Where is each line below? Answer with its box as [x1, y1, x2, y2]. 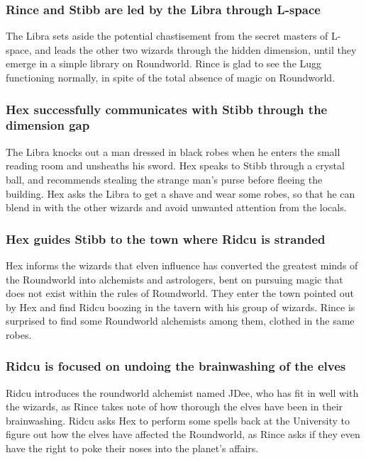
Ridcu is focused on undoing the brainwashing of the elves [6, 357, 346, 375]
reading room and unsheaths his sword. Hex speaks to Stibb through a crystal [6, 158, 345, 173]
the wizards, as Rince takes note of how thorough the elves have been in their [6, 399, 343, 414]
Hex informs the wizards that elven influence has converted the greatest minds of [6, 257, 358, 272]
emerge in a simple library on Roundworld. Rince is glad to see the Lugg [6, 56, 322, 71]
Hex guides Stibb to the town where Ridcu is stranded [6, 230, 326, 247]
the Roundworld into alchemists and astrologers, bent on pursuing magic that [6, 271, 343, 286]
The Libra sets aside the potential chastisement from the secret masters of [6, 28, 328, 43]
